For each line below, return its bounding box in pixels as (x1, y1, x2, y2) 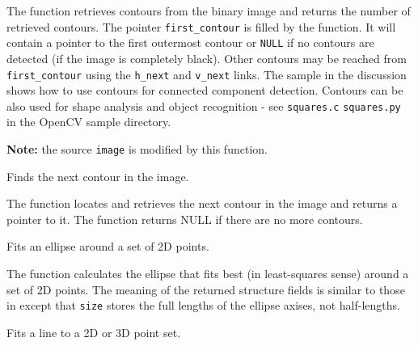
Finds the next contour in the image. (6, 167, 189, 184)
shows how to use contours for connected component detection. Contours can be (6, 82, 403, 99)
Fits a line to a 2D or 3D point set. (6, 323, 181, 340)
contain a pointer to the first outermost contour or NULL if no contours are (6, 34, 374, 51)
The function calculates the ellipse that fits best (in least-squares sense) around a (6, 265, 409, 282)
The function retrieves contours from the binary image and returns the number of (6, 2, 411, 19)
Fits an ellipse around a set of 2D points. (6, 238, 209, 255)
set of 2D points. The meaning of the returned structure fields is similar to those (6, 281, 405, 297)
